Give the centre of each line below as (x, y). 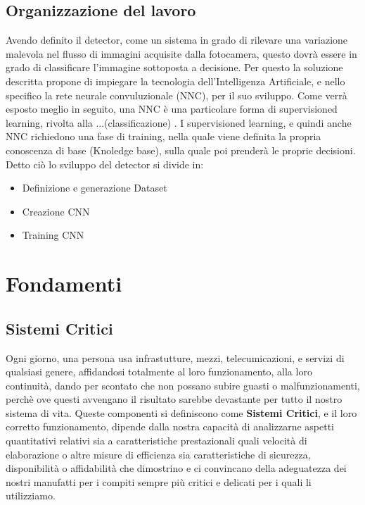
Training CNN (53, 235)
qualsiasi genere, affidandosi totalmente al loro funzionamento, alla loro (159, 372)
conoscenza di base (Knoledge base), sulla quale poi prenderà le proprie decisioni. (181, 150)
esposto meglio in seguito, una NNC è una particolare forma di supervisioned (172, 109)
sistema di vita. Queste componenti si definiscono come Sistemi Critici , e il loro (181, 412)
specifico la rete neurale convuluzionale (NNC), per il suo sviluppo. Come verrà (177, 95)
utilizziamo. (31, 495)
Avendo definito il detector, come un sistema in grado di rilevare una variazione (177, 40)
